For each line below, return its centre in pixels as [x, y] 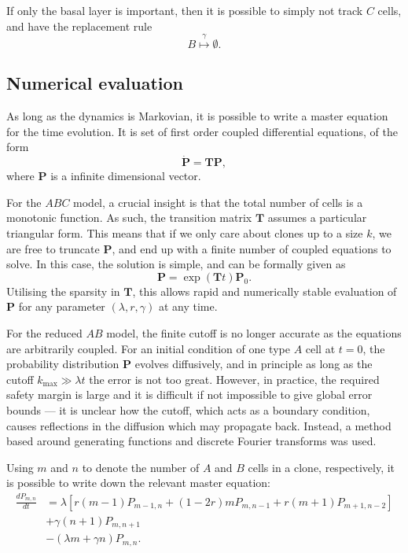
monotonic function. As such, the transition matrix [129, 218]
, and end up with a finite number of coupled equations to [252, 248]
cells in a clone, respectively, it [322, 467]
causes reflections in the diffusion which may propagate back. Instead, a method [199, 425]
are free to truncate [53, 248]
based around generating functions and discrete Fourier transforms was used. [191, 441]
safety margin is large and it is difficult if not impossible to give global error [189, 394]
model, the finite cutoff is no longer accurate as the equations [254, 332]
